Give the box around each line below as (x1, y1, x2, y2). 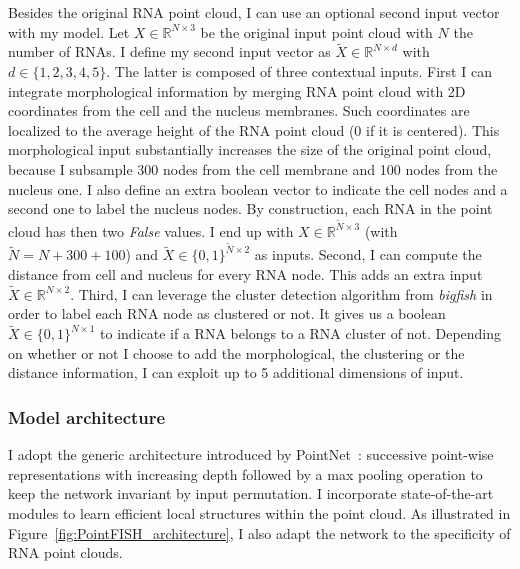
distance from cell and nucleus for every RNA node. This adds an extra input (8, 264, 483, 285)
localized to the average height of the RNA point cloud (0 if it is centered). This (8, 119, 500, 140)
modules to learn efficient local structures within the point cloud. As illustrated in (8, 503, 511, 524)
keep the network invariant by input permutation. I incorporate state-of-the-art (8, 483, 494, 504)
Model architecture (8, 404, 166, 429)
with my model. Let (8, 21, 130, 42)
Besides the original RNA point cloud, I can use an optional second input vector (8, 2, 500, 22)
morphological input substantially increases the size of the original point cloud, (8, 139, 492, 160)
